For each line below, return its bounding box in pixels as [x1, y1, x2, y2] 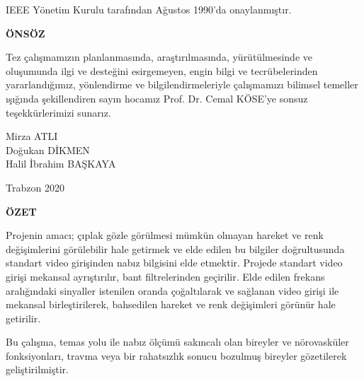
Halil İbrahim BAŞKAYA [6, 156, 116, 171]
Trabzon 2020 [6, 180, 64, 194]
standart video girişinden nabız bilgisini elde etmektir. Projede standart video [6, 255, 343, 270]
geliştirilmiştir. [6, 362, 69, 377]
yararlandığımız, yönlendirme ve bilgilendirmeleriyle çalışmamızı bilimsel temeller [6, 77, 358, 92]
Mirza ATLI [6, 129, 58, 143]
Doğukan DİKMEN [6, 142, 90, 157]
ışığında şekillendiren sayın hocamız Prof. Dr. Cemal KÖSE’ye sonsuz [6, 90, 308, 105]
